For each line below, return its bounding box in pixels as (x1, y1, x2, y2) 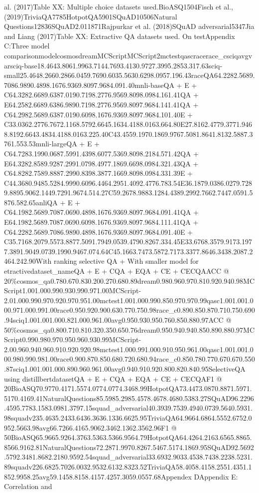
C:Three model (4, 40, 50, 51)
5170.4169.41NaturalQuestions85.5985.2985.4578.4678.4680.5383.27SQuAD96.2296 (4, 393, 254, 403)
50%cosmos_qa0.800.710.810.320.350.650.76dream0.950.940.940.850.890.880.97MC (4, 324, 255, 335)
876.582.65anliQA (4, 197, 58, 207)
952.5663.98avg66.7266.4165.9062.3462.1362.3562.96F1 (4, 422, 169, 433)
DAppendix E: (194, 471, 238, 482)
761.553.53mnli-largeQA (4, 138, 77, 149)
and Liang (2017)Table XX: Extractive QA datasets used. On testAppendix (4, 30, 235, 41)
